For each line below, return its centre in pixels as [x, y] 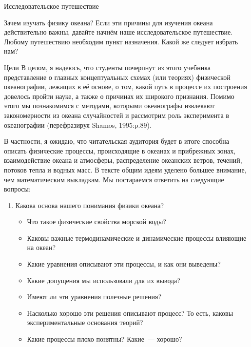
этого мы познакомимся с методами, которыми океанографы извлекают [109, 106]
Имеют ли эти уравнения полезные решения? [94, 297]
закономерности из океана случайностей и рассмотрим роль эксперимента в [116, 115]
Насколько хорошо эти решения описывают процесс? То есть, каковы [130, 313]
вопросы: [17, 189]
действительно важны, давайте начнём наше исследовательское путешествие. [118, 32]
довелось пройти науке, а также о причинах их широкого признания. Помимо [119, 96]
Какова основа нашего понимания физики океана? [90, 205]
